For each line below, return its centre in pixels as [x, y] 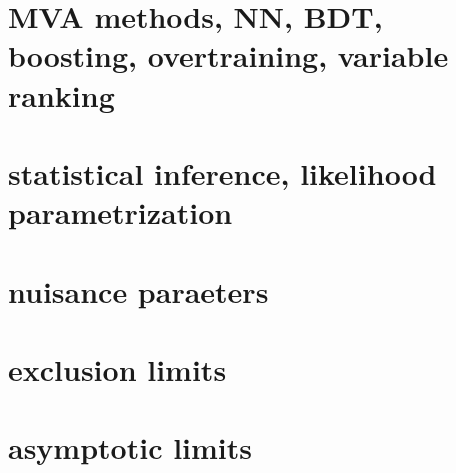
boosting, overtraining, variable [228, 55]
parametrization [120, 212]
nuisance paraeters [138, 290]
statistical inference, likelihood [222, 172]
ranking [61, 94]
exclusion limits [117, 368]
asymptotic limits [130, 447]
